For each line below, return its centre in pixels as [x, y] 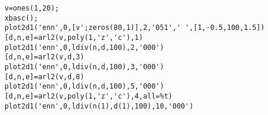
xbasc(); [21, 18]
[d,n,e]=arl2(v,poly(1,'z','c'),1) [74, 37]
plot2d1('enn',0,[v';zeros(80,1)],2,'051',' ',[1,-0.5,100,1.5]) [135, 28]
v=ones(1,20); [32, 8]
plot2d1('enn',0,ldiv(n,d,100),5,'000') [84, 87]
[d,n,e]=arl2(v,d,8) [44, 77]
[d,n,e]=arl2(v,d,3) [44, 57]
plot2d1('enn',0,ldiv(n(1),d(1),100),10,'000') [99, 106]
